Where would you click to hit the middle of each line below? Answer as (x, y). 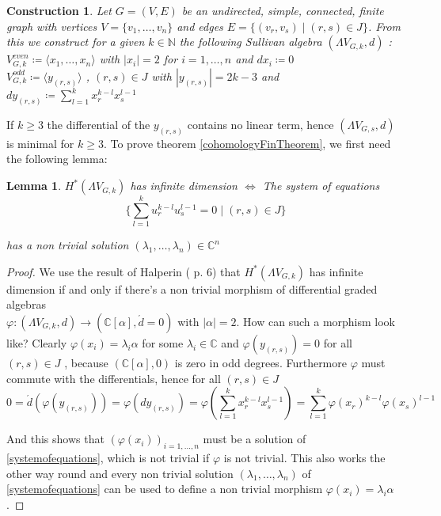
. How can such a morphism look (316, 321)
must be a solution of (255, 439)
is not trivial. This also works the (304, 457)
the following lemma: (57, 159)
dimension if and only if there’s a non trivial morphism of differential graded (192, 288)
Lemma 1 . (34, 186)
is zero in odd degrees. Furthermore (260, 362)
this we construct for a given (76, 42)
